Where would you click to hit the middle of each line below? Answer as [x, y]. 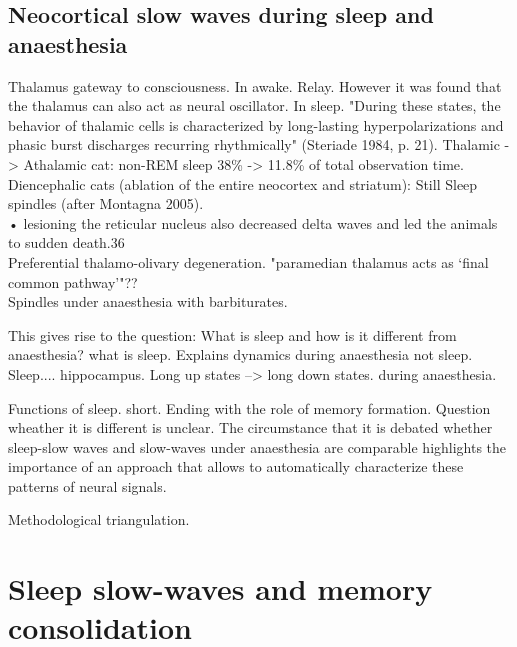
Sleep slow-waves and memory [220, 588]
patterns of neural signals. [87, 485]
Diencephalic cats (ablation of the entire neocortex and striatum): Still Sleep [243, 183]
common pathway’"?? [73, 281]
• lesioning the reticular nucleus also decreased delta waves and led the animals [253, 222]
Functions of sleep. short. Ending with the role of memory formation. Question [249, 407]
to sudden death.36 [66, 242]
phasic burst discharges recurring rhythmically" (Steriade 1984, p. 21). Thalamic [254, 144]
